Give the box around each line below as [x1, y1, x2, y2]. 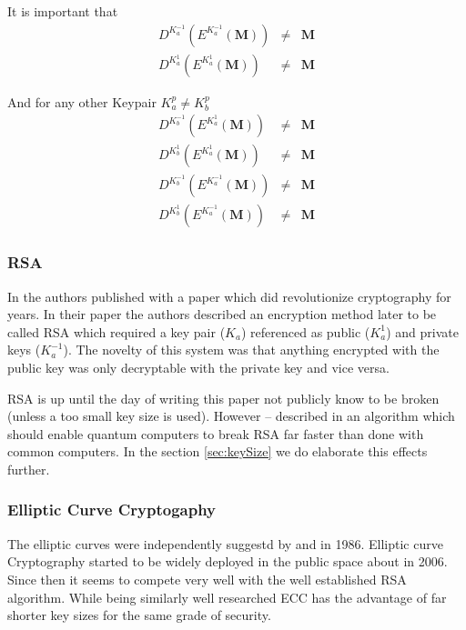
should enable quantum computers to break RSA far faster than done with [7, 424, 424, 443]
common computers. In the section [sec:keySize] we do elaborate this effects [7, 442, 428, 461]
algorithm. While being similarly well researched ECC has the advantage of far [7, 587, 447, 606]
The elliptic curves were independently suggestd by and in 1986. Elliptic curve [7, 534, 443, 553]
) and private [386, 322, 459, 341]
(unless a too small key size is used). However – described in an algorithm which [7, 406, 455, 425]
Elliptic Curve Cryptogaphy [7, 498, 217, 521]
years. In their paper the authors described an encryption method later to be [7, 305, 437, 324]
